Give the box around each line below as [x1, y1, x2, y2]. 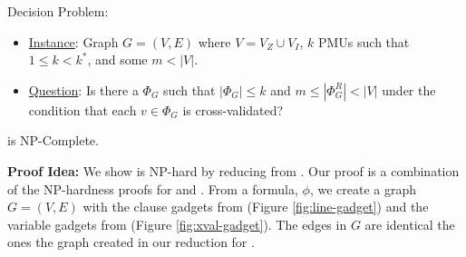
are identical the [364, 214, 455, 233]
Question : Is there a [28, 80, 139, 99]
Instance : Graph [28, 32, 119, 51]
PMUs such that [317, 32, 410, 51]
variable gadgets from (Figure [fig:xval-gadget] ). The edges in [7, 214, 347, 233]
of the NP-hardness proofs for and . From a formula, [7, 179, 298, 198]
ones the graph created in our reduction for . [7, 232, 255, 252]
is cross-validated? [182, 100, 284, 119]
